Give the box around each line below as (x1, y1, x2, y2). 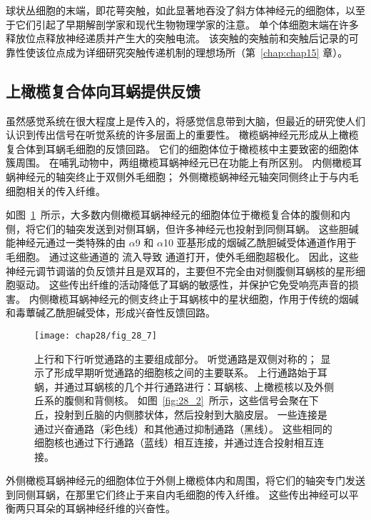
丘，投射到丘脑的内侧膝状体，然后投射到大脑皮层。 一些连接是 (34, 406, 327, 421)
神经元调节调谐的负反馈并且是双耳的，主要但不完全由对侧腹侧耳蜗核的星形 (6, 263, 355, 278)
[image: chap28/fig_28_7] (34, 330, 157, 341)
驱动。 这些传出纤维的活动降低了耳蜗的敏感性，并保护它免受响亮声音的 (15, 277, 349, 292)
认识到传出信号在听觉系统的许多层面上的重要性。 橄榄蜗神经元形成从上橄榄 (6, 127, 359, 142)
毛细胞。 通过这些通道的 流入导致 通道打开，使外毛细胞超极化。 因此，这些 (6, 249, 359, 264)
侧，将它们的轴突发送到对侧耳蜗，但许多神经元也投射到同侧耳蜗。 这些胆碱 (6, 221, 359, 236)
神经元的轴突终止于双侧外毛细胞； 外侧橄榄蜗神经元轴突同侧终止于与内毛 (15, 169, 359, 184)
